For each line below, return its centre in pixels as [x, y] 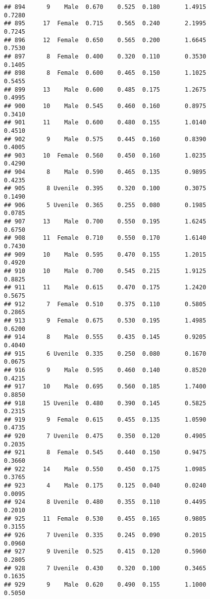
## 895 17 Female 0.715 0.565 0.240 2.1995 [105, 24]
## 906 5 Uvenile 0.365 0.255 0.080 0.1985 [105, 205]
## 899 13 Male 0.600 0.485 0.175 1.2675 [105, 89]
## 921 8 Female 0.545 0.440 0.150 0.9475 [105, 453]
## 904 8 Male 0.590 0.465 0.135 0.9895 [105, 172]
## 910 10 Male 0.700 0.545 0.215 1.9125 [105, 271]
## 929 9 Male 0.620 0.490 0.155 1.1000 [105, 584]
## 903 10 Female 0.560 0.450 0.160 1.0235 [105, 155]
